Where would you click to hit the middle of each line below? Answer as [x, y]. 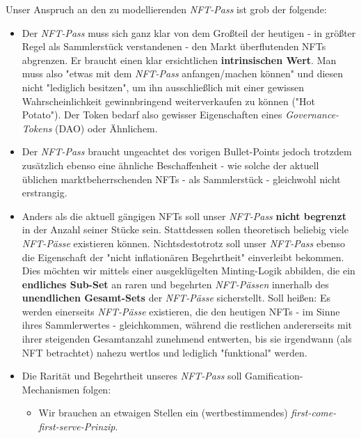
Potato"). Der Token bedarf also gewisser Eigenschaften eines [152, 115]
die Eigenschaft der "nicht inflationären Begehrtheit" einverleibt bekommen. [183, 257]
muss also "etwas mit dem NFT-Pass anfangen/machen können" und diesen [183, 73]
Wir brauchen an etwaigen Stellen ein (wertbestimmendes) [163, 413]
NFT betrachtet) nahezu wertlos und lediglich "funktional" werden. [165, 352]
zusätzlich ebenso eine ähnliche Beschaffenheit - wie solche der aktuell [170, 165]
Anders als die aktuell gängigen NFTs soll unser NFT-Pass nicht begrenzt [184, 216]
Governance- [312, 115]
